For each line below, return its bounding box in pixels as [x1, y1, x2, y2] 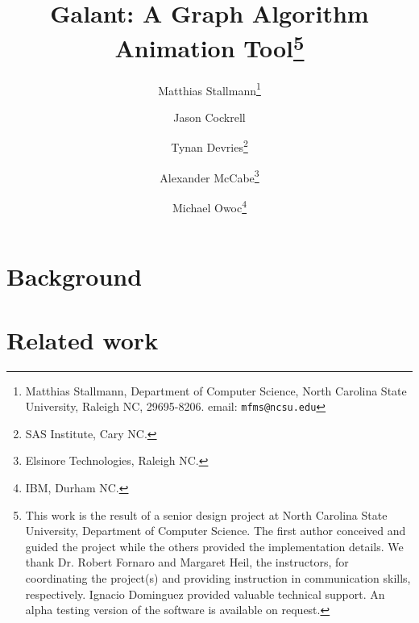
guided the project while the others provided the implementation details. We [25, 537, 404, 554]
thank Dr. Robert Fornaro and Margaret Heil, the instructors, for [25, 554, 349, 571]
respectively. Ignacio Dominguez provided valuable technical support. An [25, 585, 385, 602]
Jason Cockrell [173, 108, 246, 125]
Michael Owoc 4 [172, 196, 247, 215]
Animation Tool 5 [114, 28, 305, 65]
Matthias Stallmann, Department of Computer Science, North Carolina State [25, 382, 407, 399]
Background [6, 260, 143, 293]
